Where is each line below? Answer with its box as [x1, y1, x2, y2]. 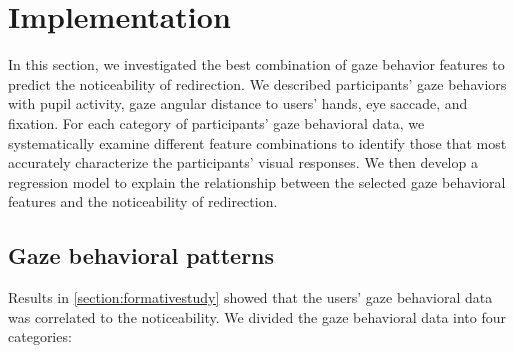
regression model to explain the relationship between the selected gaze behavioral [8, 171, 506, 192]
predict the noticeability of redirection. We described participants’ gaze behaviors [8, 73, 507, 94]
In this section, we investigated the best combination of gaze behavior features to [8, 54, 505, 75]
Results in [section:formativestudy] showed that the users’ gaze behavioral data [8, 287, 493, 308]
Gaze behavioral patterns [8, 240, 275, 271]
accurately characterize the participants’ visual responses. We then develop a [8, 152, 478, 173]
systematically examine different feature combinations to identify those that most [8, 132, 507, 153]
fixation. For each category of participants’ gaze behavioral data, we [8, 112, 425, 133]
